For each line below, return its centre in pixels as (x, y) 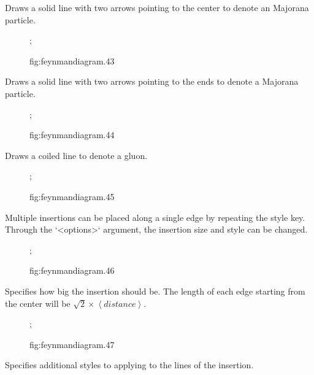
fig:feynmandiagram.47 (72, 344)
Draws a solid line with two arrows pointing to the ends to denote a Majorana (152, 81)
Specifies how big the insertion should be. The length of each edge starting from (155, 291)
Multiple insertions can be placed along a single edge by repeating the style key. (155, 217)
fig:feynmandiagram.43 (72, 60)
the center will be (38, 303)
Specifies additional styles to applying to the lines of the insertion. (129, 365)
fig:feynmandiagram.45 (72, 196)
